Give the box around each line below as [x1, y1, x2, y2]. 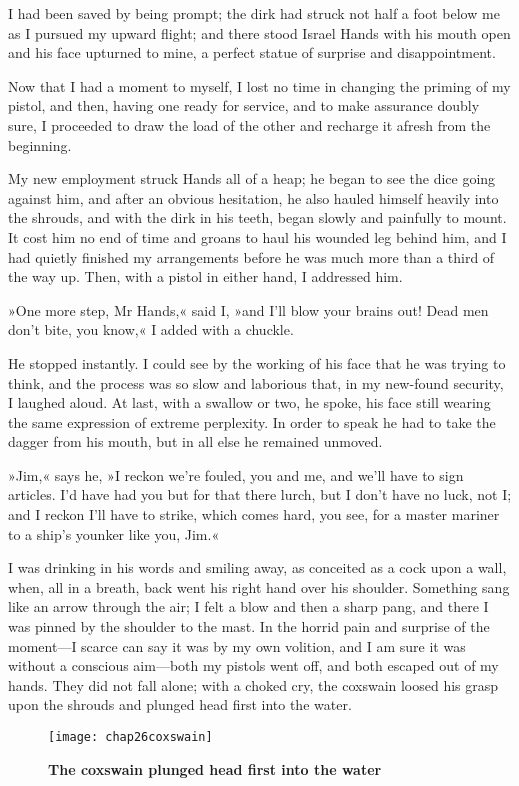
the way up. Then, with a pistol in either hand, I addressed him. [8, 266, 403, 287]
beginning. [8, 134, 72, 155]
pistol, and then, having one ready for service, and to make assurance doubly [8, 95, 480, 116]
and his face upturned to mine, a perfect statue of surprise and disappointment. [8, 42, 496, 63]
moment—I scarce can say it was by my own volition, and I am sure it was [8, 635, 466, 656]
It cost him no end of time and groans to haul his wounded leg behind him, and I [8, 226, 507, 247]
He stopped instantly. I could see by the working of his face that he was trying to [8, 352, 506, 373]
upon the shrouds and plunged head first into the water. [8, 694, 352, 715]
